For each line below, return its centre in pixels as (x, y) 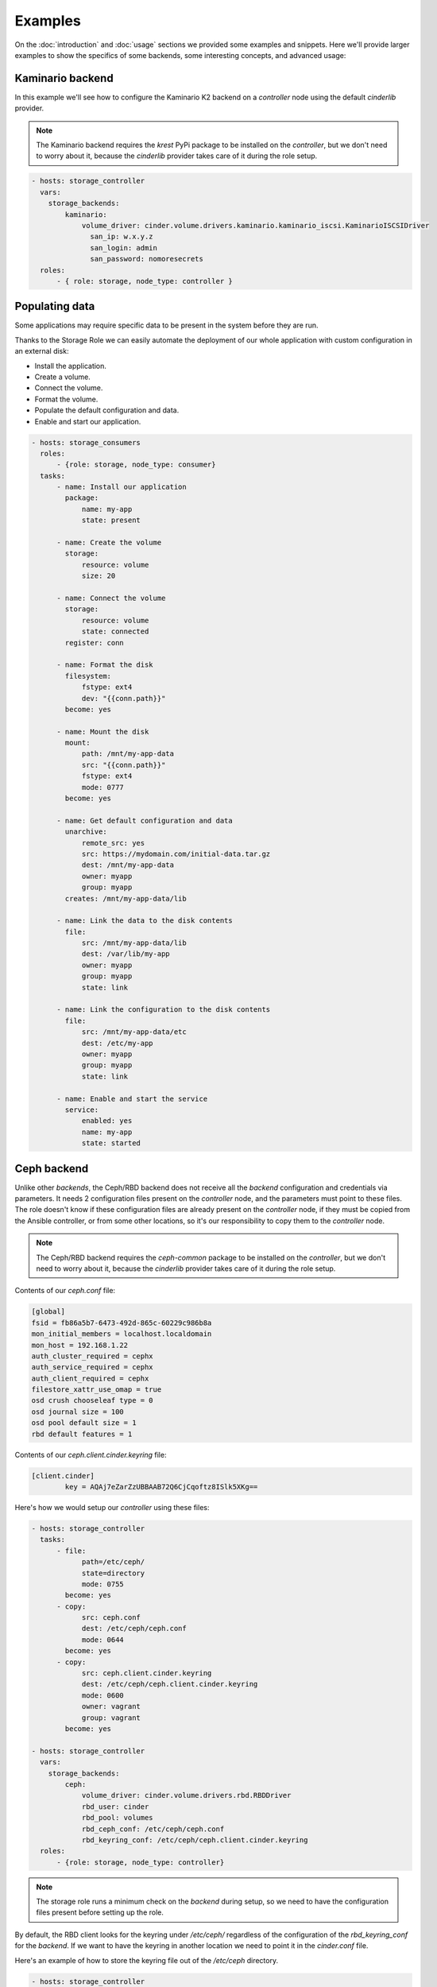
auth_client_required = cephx (90, 1378)
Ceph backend (52, 1168)
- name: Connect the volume (111, 598)
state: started (111, 1143)
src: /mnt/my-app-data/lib (134, 943)
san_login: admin (124, 248)
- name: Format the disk (105, 665)
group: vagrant (111, 1718)
